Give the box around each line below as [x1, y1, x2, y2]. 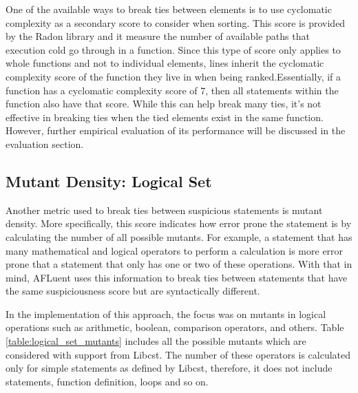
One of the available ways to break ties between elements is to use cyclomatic [6, 2, 332, 16]
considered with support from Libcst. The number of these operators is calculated [6, 347, 351, 361]
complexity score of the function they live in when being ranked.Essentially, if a [6, 69, 341, 83]
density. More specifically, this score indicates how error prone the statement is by [6, 216, 352, 231]
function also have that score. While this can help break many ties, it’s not [6, 96, 322, 111]
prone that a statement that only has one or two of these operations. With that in [6, 257, 352, 271]
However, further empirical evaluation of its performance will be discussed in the [6, 123, 346, 138]
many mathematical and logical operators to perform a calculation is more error [6, 243, 344, 257]
